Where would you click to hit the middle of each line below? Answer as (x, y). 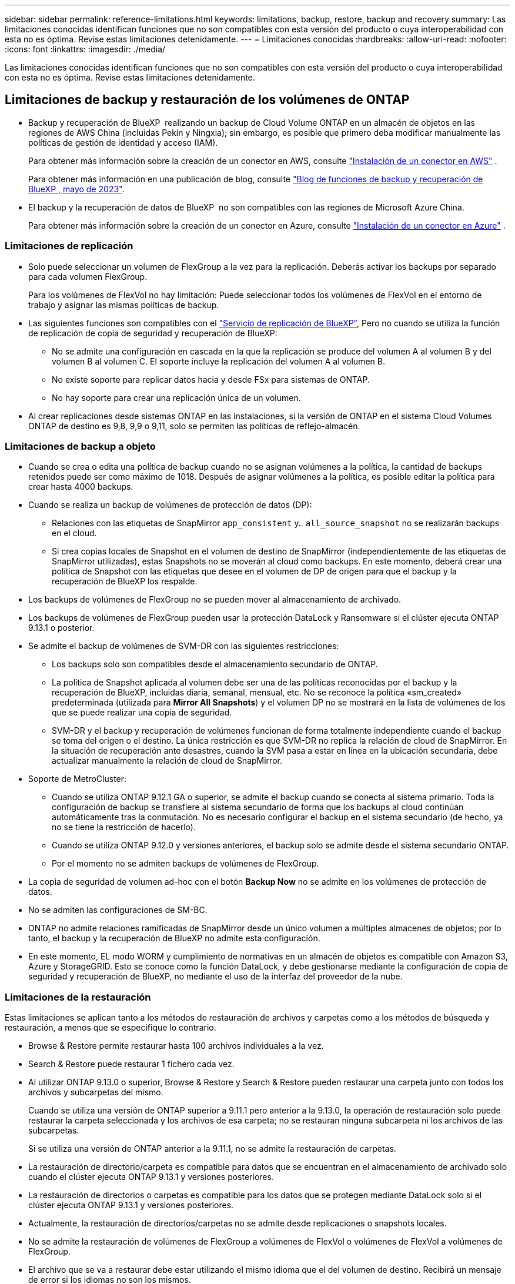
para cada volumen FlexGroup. (88, 276)
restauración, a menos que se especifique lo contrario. (111, 1028)
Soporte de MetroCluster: (78, 779)
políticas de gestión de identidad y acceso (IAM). (123, 142)
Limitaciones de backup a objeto (80, 446)
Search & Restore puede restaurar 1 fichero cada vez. (131, 1064)
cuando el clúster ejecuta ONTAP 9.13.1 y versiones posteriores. (151, 1177)
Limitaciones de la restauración (78, 997)
